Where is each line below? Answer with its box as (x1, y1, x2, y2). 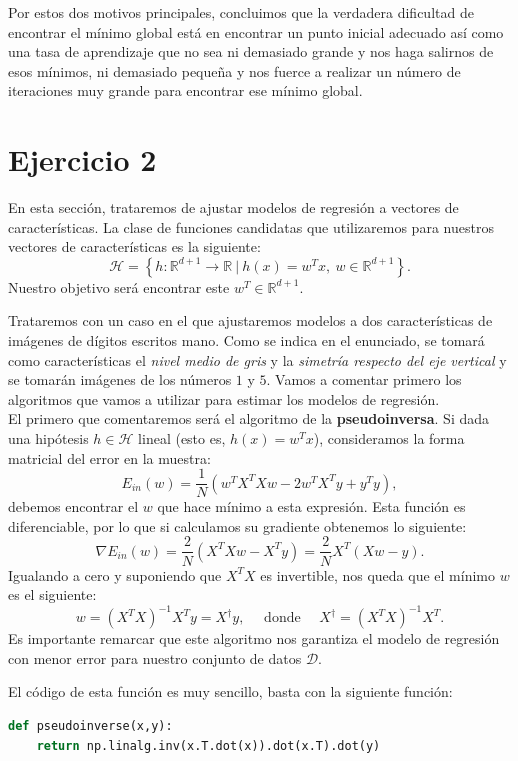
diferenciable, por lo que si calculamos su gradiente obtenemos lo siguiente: (8, 515, 467, 536)
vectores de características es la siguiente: (8, 236, 261, 257)
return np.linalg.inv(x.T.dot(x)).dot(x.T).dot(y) (36, 738, 381, 753)
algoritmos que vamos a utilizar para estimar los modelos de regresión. (8, 388, 440, 409)
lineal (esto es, (138, 428, 226, 449)
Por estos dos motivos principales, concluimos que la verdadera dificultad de (8, 2, 474, 22)
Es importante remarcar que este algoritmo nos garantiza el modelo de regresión (8, 628, 500, 649)
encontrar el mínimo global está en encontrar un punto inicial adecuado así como (8, 21, 504, 42)
